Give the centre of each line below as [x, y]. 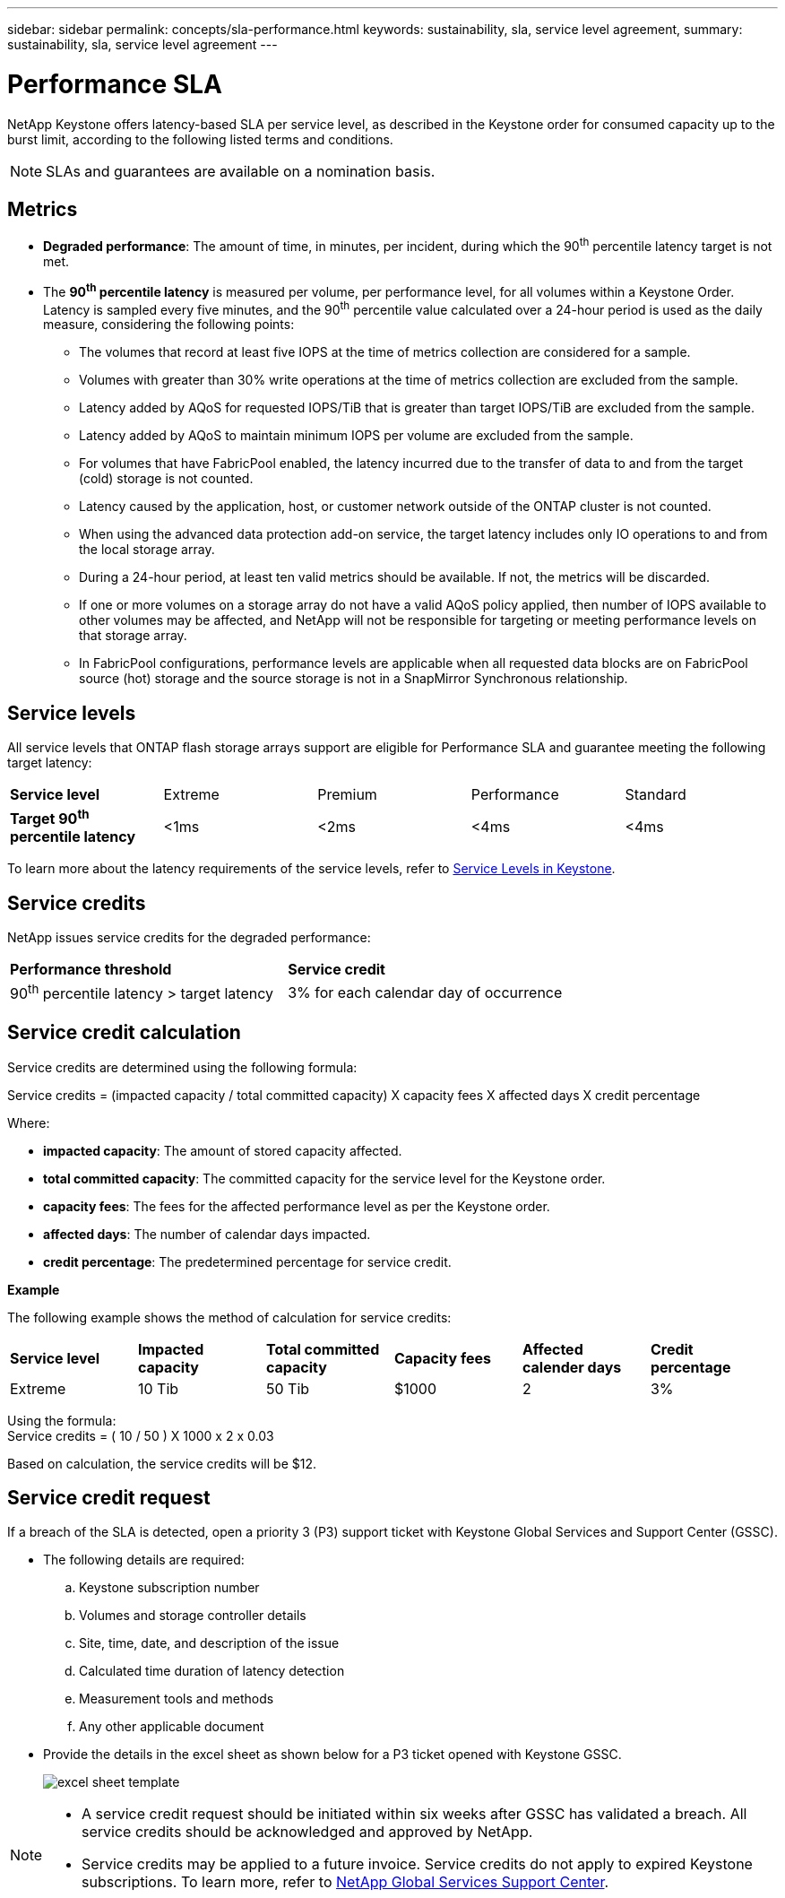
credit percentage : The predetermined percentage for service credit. [247, 1261]
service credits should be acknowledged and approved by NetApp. [307, 1832]
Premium [347, 795]
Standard [656, 795]
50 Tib [288, 1388]
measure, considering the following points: [169, 325]
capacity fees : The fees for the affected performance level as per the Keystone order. [297, 1206]
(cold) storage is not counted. [166, 479]
